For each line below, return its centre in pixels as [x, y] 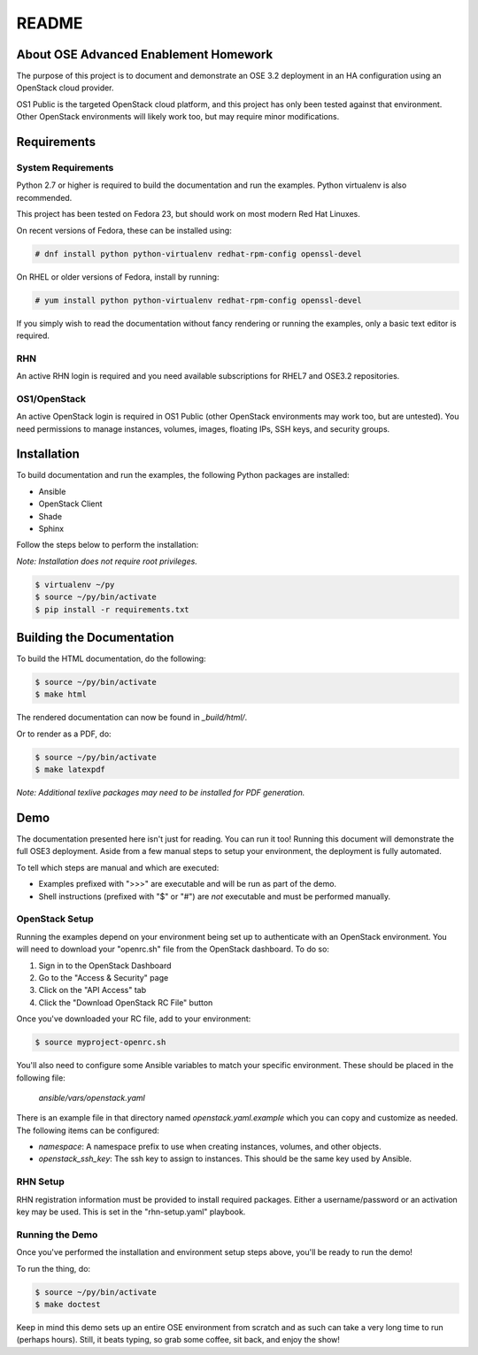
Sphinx [51, 529]
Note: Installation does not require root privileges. [107, 561]
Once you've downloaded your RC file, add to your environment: [134, 1019]
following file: [41, 1078]
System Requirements [65, 168]
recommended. [44, 197]
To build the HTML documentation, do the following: [112, 658]
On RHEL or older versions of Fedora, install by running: [118, 277]
